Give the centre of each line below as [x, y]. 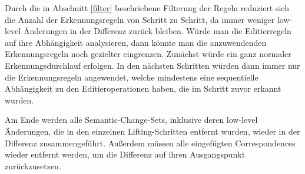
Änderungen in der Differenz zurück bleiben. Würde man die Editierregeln [157, 31]
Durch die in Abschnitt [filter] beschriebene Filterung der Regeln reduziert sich [147, 8]
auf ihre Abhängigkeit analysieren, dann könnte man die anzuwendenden [136, 42]
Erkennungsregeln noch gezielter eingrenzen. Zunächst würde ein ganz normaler [148, 54]
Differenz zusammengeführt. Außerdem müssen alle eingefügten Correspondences [150, 143]
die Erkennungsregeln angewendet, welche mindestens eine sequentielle [132, 77]
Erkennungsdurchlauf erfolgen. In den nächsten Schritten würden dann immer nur [152, 65]
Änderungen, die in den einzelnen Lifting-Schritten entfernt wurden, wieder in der [152, 131]
